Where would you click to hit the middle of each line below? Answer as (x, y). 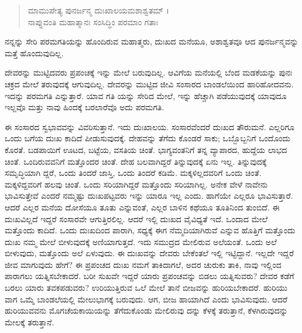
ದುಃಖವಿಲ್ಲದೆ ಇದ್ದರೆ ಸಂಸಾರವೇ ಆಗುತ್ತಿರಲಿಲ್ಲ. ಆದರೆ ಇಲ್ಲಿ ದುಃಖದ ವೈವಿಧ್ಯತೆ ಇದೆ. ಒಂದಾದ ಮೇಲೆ (136, 218)
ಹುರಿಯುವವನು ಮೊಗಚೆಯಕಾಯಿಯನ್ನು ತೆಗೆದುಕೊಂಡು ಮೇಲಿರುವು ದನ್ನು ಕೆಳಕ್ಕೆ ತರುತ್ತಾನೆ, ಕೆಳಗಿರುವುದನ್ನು (146, 310)
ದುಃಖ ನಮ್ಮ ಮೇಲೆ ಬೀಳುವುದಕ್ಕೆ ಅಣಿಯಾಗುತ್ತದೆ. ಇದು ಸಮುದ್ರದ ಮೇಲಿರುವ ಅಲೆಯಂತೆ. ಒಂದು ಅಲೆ (141, 241)
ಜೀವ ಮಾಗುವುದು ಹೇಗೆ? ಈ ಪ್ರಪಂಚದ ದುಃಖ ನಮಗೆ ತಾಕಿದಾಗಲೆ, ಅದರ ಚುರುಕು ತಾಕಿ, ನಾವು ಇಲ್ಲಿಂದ (143, 264)
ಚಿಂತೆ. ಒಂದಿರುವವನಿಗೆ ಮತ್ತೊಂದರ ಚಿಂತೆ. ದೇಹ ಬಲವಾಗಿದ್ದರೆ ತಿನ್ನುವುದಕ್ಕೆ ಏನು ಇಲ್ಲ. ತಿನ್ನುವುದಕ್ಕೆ (136, 161)
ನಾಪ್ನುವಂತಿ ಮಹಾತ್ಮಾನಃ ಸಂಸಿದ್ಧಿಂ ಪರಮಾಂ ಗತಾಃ (93, 21)
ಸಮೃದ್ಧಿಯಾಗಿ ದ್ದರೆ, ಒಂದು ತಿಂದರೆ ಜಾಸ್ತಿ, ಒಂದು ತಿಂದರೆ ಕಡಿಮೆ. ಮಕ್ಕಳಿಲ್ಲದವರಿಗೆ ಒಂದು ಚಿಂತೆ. (133, 173)
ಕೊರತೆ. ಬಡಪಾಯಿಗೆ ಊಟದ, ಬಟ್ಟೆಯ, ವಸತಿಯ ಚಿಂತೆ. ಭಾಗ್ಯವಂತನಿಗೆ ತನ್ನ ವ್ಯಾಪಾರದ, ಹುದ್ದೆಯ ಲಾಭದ (146, 149)
